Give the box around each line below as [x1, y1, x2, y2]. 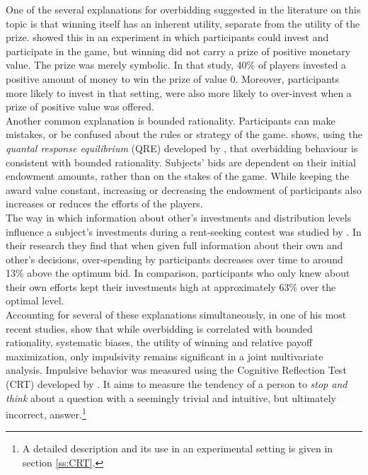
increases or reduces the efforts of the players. [6, 196, 203, 211]
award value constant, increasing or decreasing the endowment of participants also [6, 182, 362, 197]
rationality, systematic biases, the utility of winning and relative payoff [6, 335, 313, 350]
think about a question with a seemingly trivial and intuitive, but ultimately [6, 390, 336, 405]
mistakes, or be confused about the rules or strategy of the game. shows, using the [6, 127, 362, 142]
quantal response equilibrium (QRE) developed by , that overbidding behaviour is [6, 140, 358, 155]
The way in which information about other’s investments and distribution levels [6, 210, 352, 224]
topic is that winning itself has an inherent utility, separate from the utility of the [6, 16, 360, 30]
